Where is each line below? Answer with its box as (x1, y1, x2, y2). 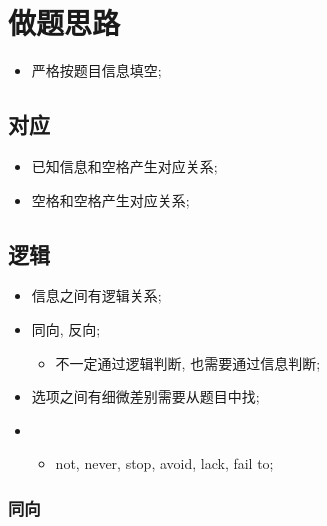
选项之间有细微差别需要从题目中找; (31, 386, 260, 407)
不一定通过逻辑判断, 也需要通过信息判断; (55, 352, 321, 373)
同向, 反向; (31, 318, 101, 339)
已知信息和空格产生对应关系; (31, 155, 218, 176)
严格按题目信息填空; (31, 60, 162, 81)
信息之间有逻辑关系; (31, 285, 162, 306)
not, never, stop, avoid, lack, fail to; (55, 453, 274, 474)
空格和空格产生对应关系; (31, 189, 190, 210)
